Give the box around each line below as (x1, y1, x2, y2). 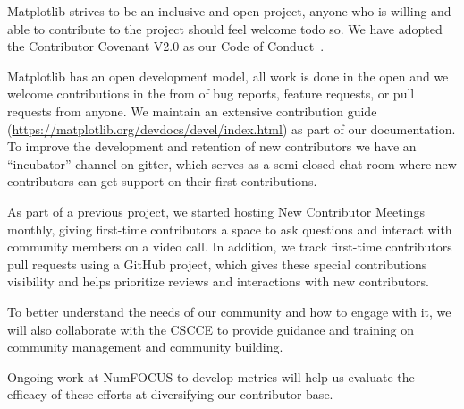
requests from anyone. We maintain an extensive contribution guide (7, 101, 377, 120)
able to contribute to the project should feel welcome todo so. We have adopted (7, 19, 443, 38)
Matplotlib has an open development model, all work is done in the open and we (7, 66, 449, 85)
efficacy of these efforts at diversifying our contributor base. (7, 385, 333, 404)
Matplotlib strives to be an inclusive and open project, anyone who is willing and (7, 2, 451, 20)
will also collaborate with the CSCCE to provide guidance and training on (7, 320, 415, 338)
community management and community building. (7, 337, 283, 356)
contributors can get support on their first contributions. (7, 172, 317, 191)
